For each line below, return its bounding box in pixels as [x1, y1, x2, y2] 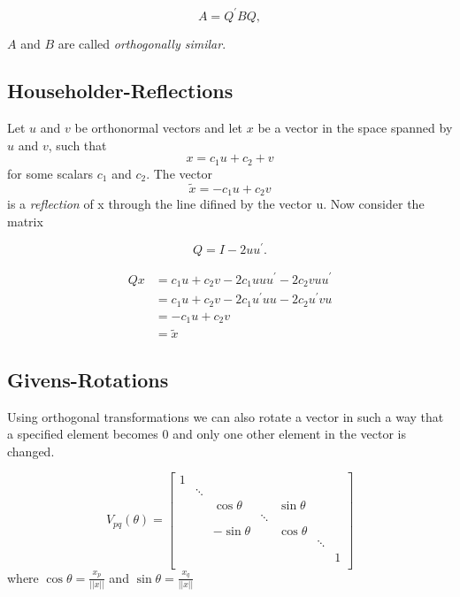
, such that [48, 135, 107, 154]
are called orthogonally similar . [57, 34, 226, 52]
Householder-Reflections [7, 77, 234, 104]
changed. [7, 441, 55, 460]
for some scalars [7, 164, 94, 182]
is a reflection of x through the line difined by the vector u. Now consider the [7, 195, 425, 213]
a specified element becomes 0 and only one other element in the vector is [7, 425, 406, 443]
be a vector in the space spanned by [257, 119, 453, 137]
